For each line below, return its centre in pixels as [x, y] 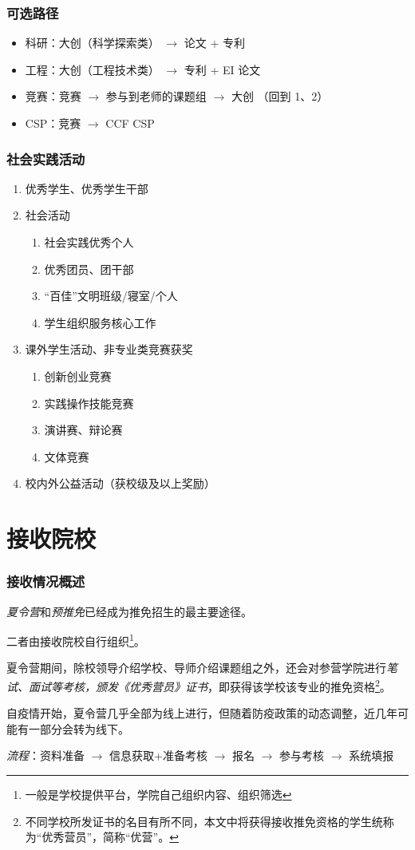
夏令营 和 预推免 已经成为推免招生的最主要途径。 [129, 611]
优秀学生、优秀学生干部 [87, 188]
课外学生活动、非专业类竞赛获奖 [109, 349]
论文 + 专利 [215, 43]
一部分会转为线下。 [79, 728]
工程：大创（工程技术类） [92, 69]
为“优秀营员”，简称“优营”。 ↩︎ [102, 837]
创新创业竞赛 [78, 376]
